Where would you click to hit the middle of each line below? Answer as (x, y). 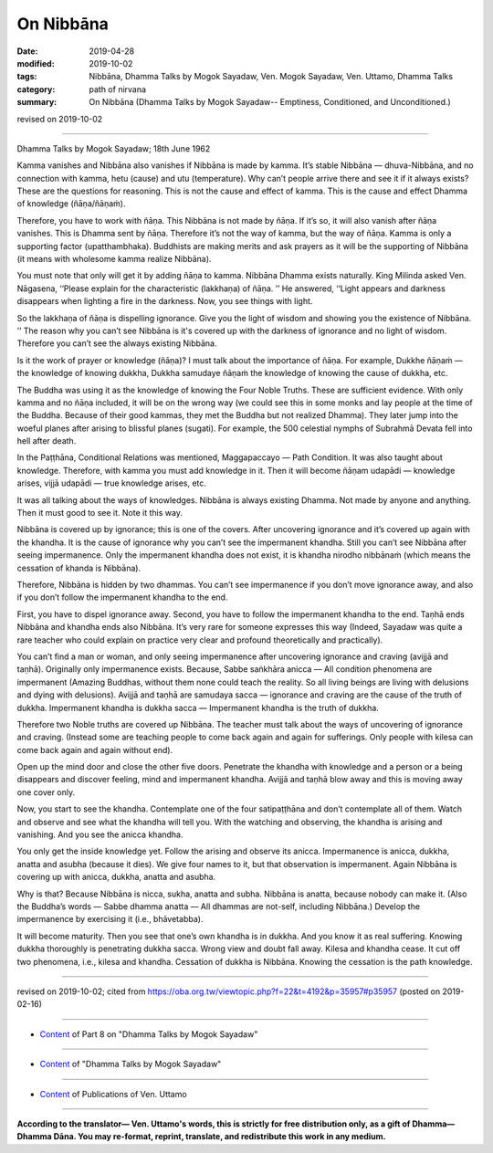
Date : (27, 51)
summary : (37, 102)
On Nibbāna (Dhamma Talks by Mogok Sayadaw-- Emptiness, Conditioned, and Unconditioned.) (270, 102)
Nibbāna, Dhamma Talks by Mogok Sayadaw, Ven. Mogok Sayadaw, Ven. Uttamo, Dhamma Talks (271, 77)
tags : (27, 77)
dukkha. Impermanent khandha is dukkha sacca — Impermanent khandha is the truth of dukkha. (198, 708)
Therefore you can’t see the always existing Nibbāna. (117, 343)
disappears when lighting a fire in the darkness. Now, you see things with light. (165, 301)
